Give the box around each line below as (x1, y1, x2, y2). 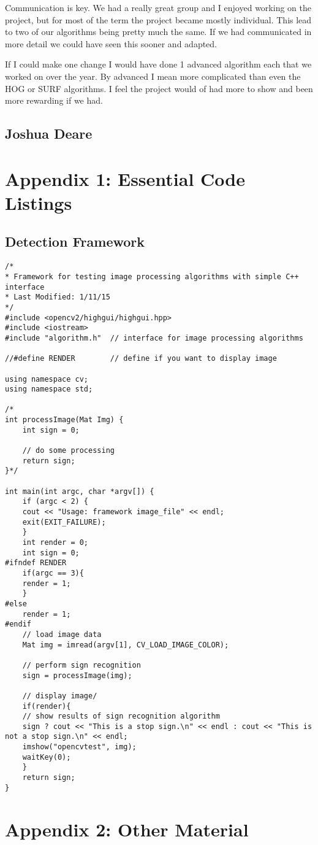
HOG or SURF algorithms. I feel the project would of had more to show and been (5, 82, 313, 95)
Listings (5, 190, 72, 215)
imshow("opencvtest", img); (22, 743, 137, 752)
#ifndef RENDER (5, 558, 67, 568)
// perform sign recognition (22, 660, 141, 669)
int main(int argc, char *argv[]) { (5, 487, 154, 496)
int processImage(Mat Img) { (5, 415, 124, 425)
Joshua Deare (5, 124, 93, 143)
